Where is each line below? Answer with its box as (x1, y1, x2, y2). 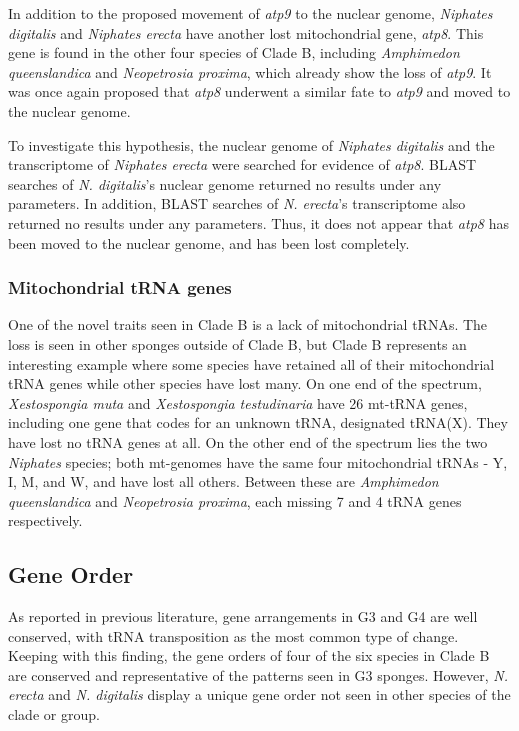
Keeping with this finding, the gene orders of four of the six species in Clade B (8, 645, 490, 666)
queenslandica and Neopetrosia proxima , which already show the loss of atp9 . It (8, 61, 492, 82)
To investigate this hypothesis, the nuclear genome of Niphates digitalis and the (8, 134, 495, 155)
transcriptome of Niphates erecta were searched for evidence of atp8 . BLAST (8, 154, 477, 175)
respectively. (8, 510, 83, 531)
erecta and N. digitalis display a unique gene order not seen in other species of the (8, 684, 511, 705)
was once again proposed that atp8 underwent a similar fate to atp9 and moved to (8, 81, 511, 102)
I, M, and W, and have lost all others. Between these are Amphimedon (8, 471, 439, 492)
